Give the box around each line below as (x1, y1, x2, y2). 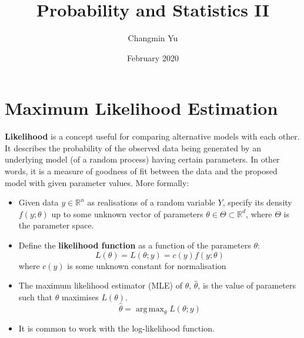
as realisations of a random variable (87, 196, 215, 208)
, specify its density (222, 196, 292, 208)
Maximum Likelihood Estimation (5, 96, 278, 120)
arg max (136, 304, 164, 313)
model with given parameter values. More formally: (5, 176, 189, 188)
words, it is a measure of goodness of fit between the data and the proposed (5, 165, 278, 177)
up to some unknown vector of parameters (51, 207, 203, 220)
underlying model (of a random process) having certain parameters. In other (5, 153, 280, 165)
